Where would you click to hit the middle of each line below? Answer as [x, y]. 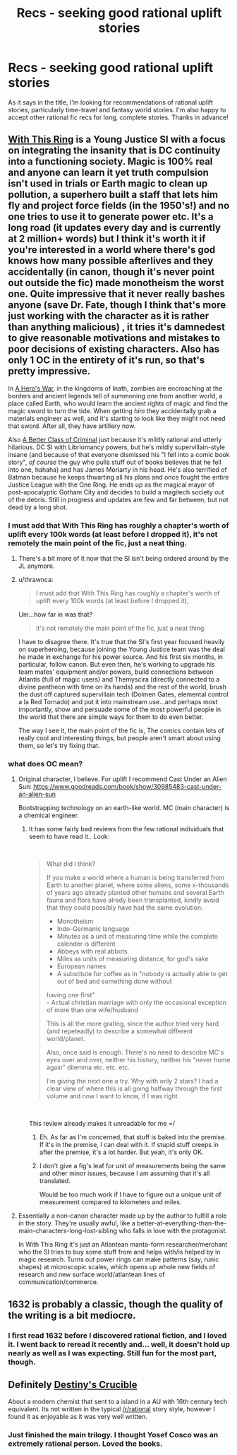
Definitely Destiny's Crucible [73, 1385]
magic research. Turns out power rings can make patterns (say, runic [119, 1259]
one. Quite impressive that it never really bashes [116, 294]
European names [81, 966]
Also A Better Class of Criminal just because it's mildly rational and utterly [115, 439]
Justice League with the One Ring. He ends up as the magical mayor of [111, 485]
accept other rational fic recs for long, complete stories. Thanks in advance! [118, 117]
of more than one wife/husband [92, 1010]
